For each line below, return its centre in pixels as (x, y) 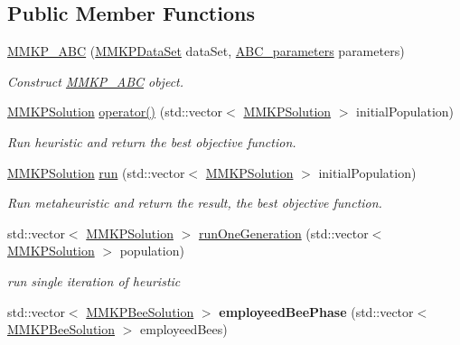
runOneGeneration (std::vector (283, 233)
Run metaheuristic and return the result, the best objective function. (195, 203)
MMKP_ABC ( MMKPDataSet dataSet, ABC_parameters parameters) (206, 51)
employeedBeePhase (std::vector (316, 311)
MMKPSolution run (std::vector (96, 172)
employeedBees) (184, 329)
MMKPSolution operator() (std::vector (115, 112)
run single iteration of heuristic (94, 280)
